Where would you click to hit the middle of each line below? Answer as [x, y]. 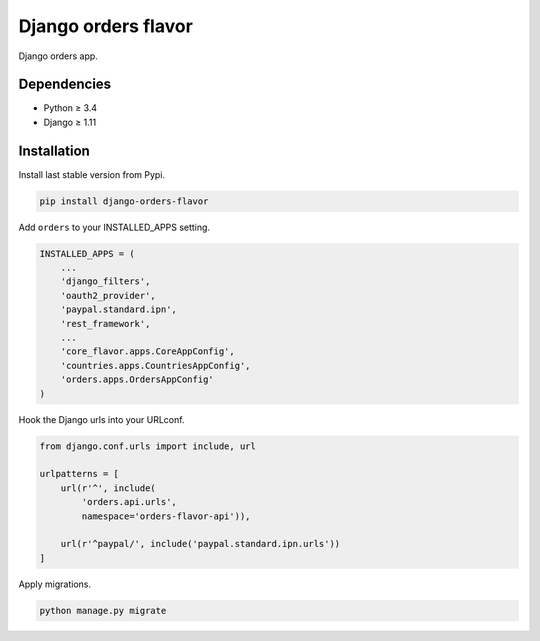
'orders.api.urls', [129, 502]
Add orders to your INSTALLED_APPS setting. [114, 227]
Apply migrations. [55, 584]
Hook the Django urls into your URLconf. [101, 419]
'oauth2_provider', [108, 295]
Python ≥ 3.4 [70, 108]
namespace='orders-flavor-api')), [166, 516]
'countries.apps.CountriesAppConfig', [155, 365]
